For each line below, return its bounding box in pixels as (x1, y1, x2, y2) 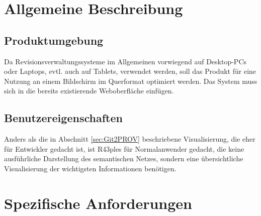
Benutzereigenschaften (4, 110, 123, 126)
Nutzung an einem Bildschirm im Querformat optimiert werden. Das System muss (4, 75, 257, 86)
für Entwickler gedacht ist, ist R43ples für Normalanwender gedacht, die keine (4, 143, 244, 154)
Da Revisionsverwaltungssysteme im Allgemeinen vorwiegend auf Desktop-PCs (4, 56, 247, 66)
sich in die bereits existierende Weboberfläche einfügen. (4, 85, 174, 96)
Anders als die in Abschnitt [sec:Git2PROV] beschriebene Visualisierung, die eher (4, 134, 255, 144)
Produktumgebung (4, 32, 104, 48)
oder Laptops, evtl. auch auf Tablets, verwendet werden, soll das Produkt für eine (4, 66, 256, 76)
